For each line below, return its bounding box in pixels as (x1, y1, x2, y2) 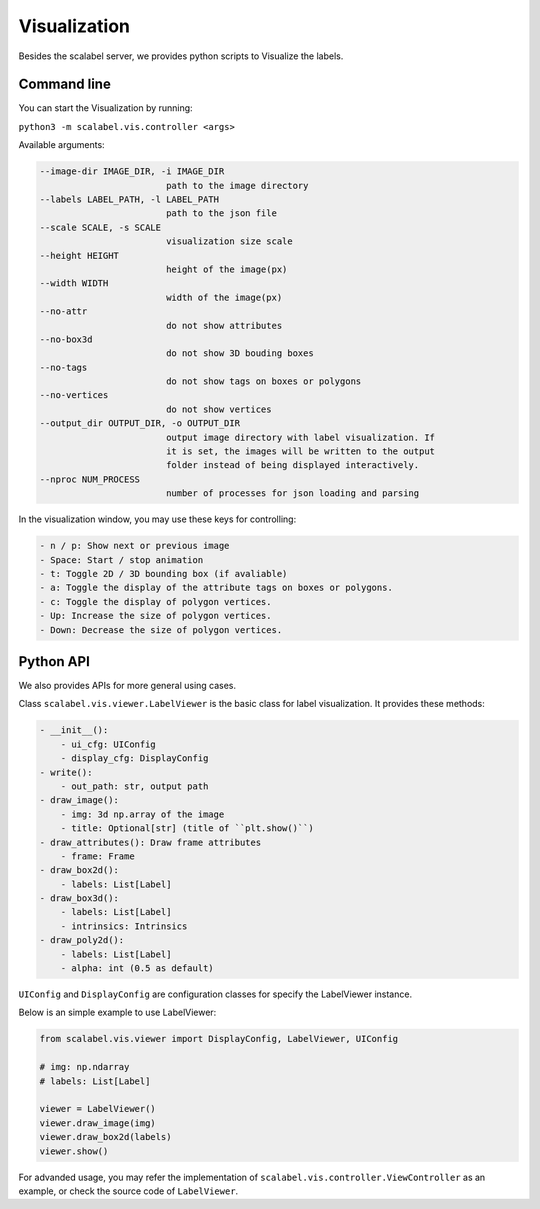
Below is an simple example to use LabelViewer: (18, 1006, 217, 1019)
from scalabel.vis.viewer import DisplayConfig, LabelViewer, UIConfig (39, 1033, 399, 1045)
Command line (18, 76, 112, 93)
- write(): (39, 766, 93, 778)
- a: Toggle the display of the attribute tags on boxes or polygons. (39, 582, 394, 594)
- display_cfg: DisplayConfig (60, 753, 209, 764)
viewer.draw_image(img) (39, 1117, 157, 1129)
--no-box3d (39, 333, 93, 345)
